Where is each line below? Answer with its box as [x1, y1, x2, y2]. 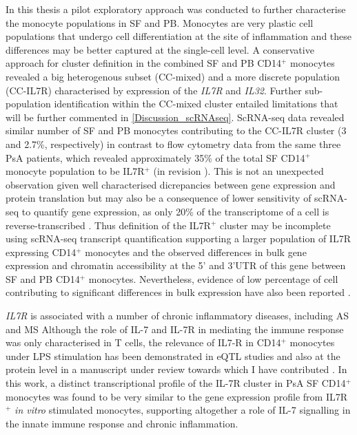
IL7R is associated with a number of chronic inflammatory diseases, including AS [6, 308, 349, 323]
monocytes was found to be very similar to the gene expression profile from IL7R [6, 389, 347, 403]
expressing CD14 [6, 244, 76, 259]
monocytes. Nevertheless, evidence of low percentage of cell [88, 271, 338, 286]
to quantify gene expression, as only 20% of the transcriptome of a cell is [21, 204, 329, 218]
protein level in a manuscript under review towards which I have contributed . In [6, 362, 347, 376]
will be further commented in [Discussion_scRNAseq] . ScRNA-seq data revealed [6, 109, 345, 124]
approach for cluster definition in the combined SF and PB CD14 [6, 56, 282, 70]
